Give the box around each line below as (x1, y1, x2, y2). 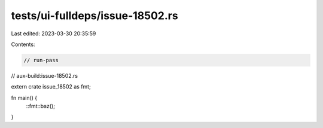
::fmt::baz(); (26, 102, 55, 110)
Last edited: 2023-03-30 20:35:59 (11, 30, 96, 37)
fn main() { (11, 94, 38, 101)
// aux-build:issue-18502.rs (11, 72, 78, 79)
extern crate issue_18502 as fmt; (11, 83, 91, 90)
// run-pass (23, 57, 59, 63)
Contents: (11, 41, 35, 48)
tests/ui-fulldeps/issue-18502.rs (11, 9, 179, 22)
